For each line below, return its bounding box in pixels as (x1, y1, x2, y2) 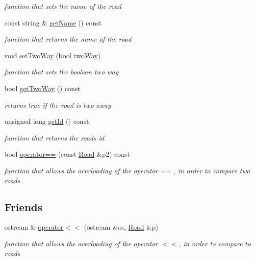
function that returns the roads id (4, 132, 104, 142)
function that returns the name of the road (4, 34, 131, 44)
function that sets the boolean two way (4, 67, 119, 77)
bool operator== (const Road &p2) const (4, 149, 130, 159)
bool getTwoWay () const (4, 83, 80, 93)
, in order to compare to (178, 238, 251, 248)
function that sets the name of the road (4, 1, 122, 11)
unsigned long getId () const (4, 116, 89, 126)
